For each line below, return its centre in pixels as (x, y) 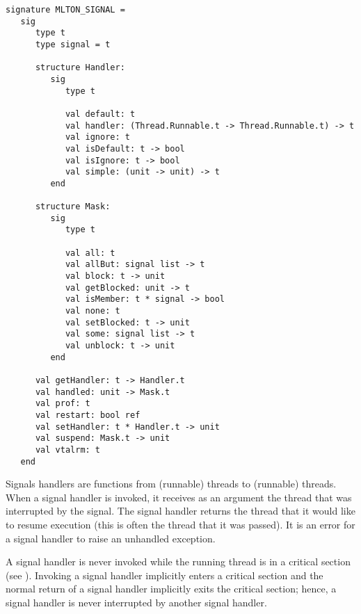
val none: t (93, 311)
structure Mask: (73, 207)
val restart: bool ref (88, 415)
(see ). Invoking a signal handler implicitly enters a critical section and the (165, 575)
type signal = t (73, 44)
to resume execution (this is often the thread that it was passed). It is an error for (180, 525)
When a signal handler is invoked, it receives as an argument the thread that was (179, 497)
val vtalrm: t (68, 450)
